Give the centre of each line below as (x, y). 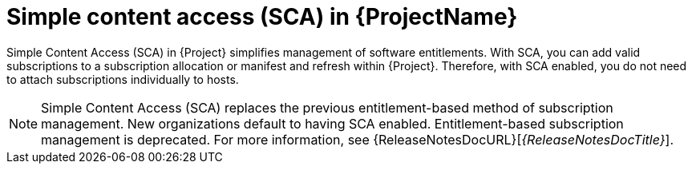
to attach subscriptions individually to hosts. (123, 79)
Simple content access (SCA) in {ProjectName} (262, 17)
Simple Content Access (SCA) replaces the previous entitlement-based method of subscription (327, 107)
